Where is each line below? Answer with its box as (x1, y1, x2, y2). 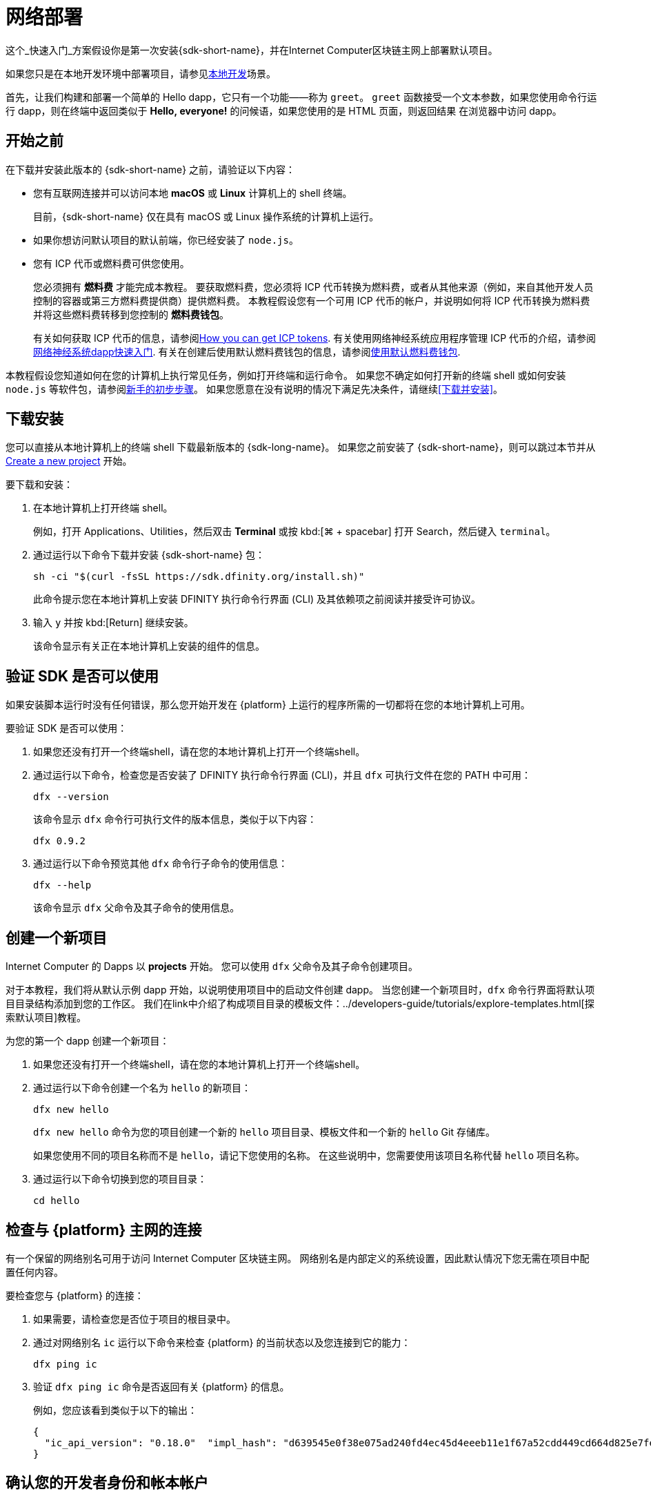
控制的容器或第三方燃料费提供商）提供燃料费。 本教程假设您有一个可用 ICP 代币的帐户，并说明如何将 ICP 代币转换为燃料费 (33, 294, 590, 307)
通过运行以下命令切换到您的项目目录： (33, 1173, 207, 1185)
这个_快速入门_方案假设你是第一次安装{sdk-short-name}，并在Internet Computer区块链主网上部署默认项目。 (6, 43, 498, 56)
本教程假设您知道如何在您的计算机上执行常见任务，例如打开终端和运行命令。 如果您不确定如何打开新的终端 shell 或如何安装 (6, 369, 566, 381)
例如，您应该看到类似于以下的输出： (33, 1403, 197, 1416)
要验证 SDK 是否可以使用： (6, 722, 128, 735)
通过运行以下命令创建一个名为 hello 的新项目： (33, 1082, 252, 1094)
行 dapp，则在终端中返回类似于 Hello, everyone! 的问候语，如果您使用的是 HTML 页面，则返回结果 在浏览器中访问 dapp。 (6, 104, 562, 117)
